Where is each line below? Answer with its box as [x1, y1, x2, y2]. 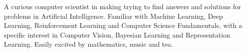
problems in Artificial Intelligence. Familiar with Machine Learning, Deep [4, 11, 223, 21]
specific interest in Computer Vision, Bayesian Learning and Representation [4, 29, 230, 39]
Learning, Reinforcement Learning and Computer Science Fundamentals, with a [4, 20, 243, 30]
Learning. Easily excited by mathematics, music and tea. [4, 39, 173, 49]
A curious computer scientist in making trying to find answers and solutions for [4, 1, 241, 11]
